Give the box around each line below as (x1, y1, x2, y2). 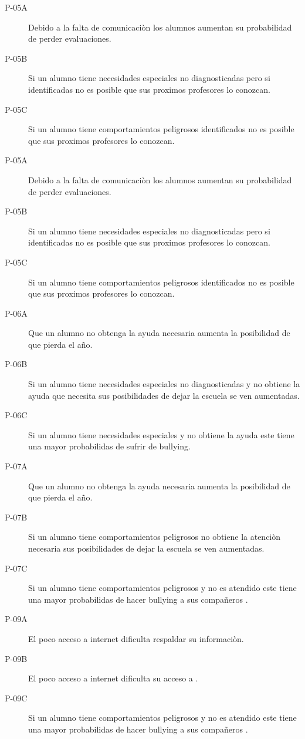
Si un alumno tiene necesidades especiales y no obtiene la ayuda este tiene (28, 428, 294, 441)
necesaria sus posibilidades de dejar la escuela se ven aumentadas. (28, 542, 265, 554)
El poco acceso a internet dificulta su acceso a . (28, 672, 198, 684)
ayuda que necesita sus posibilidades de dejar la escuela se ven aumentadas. (28, 389, 300, 401)
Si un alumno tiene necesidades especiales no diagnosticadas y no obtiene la (28, 378, 300, 390)
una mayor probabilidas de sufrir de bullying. (28, 440, 191, 452)
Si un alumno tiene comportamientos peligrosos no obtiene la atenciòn (28, 530, 281, 543)
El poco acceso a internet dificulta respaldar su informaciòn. (28, 632, 244, 644)
